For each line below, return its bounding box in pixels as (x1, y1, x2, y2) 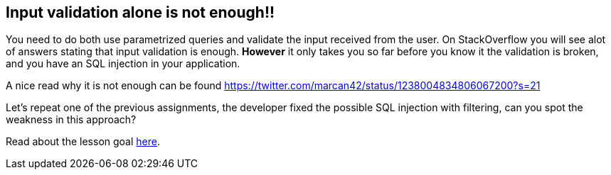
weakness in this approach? (6, 113, 137, 126)
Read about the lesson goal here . (6, 135, 160, 148)
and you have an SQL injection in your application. (6, 57, 240, 70)
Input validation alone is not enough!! (6, 4, 275, 21)
